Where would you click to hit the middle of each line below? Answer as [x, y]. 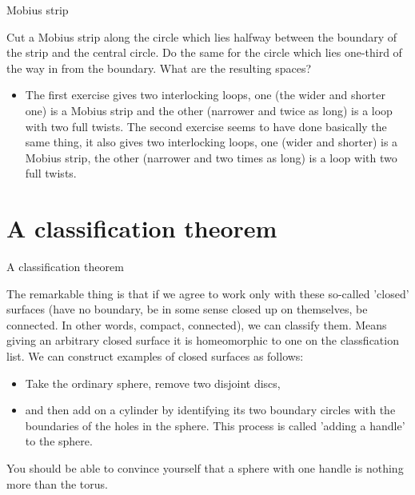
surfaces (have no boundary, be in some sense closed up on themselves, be [187, 309]
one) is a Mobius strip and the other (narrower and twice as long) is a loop [209, 110]
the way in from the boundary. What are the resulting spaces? [159, 68]
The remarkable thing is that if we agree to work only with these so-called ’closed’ [208, 293]
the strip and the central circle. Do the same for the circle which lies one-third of [204, 52]
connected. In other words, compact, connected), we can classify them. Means [197, 324]
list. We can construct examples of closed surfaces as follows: [155, 356]
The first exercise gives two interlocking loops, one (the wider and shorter [205, 95]
